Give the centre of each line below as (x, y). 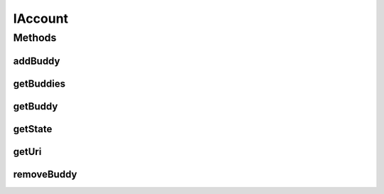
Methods (35, 38)
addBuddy (37, 61)
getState (33, 129)
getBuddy (36, 106)
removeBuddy (45, 174)
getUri (27, 152)
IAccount (41, 18)
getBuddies (39, 83)
